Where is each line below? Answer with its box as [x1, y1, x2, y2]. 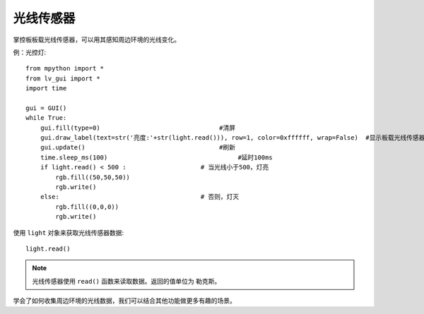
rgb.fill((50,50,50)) [55, 173, 131, 181]
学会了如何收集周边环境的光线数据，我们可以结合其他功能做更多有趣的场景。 [13, 296, 236, 305]
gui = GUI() [25, 104, 67, 112]
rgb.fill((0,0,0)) [55, 203, 119, 211]
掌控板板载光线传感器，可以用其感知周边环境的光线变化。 [13, 35, 180, 44]
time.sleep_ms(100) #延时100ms [40, 153, 273, 162]
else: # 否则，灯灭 [40, 193, 240, 201]
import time [25, 85, 67, 92]
